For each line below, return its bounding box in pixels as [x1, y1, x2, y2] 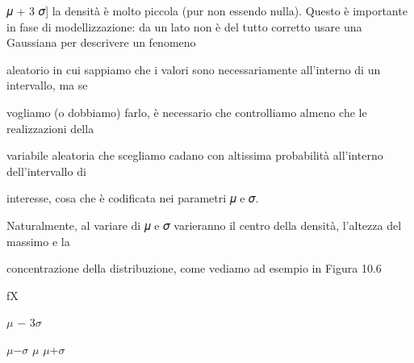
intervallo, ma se [6, 77, 88, 94]
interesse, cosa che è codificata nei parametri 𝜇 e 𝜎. [6, 190, 259, 207]
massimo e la [6, 232, 70, 249]
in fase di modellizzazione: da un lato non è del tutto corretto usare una [6, 18, 362, 35]
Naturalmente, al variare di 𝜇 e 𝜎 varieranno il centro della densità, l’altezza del [6, 216, 402, 233]
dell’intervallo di [6, 162, 86, 179]
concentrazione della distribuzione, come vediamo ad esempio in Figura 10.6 [6, 260, 382, 277]
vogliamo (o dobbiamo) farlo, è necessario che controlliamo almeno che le [6, 103, 367, 120]
